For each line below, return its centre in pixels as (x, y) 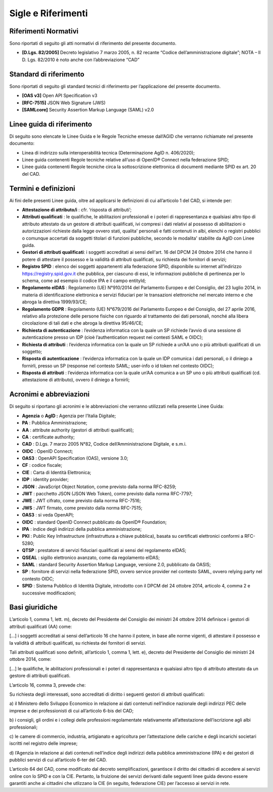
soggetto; (32, 351)
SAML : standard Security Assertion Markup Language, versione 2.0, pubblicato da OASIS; (116, 564)
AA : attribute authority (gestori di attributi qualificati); (78, 430)
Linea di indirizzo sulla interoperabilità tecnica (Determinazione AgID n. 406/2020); (108, 152)
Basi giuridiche (33, 607)
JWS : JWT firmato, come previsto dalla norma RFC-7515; (82, 508)
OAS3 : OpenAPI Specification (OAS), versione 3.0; (75, 458)
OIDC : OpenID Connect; (48, 451)
